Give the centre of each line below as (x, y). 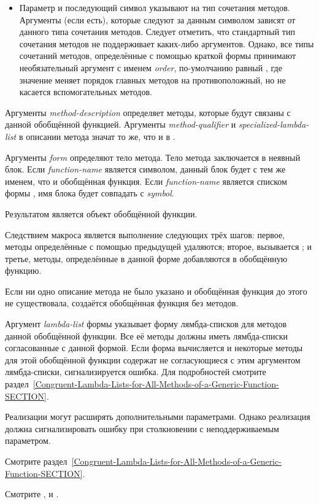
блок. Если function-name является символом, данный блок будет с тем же (145, 169)
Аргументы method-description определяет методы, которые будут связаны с (148, 112)
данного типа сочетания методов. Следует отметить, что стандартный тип (157, 32)
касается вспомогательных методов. (86, 92)
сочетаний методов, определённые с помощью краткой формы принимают (158, 56)
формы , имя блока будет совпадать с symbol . (90, 193)
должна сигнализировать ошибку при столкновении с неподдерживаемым (142, 428)
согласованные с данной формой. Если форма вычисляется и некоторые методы (154, 348)
